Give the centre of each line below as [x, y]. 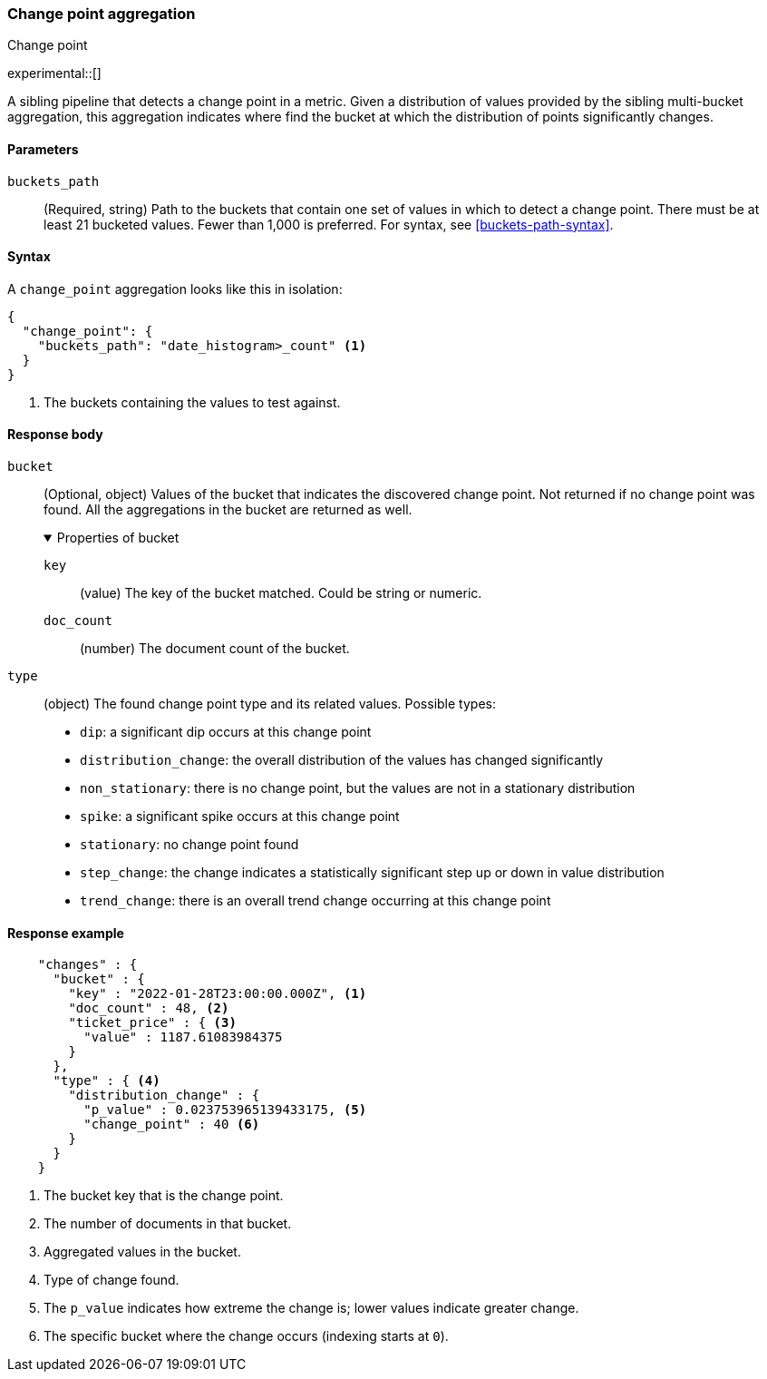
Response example [66, 933]
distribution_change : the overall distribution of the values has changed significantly [342, 760]
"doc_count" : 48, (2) [149, 1008]
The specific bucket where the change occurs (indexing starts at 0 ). [246, 1336]
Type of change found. [112, 1280]
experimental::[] [54, 73]
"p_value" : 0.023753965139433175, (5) [225, 1110]
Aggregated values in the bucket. [142, 1252]
